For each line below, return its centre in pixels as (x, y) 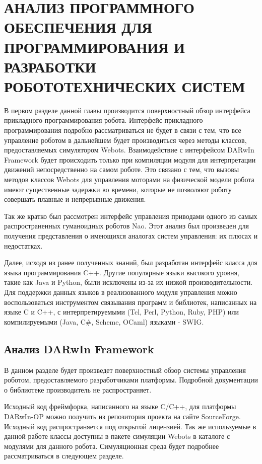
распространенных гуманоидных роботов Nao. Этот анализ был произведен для (126, 226)
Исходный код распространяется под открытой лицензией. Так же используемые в (130, 426)
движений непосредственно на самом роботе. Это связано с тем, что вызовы (122, 169)
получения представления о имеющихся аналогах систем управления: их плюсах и (131, 236)
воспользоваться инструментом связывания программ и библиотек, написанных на (130, 302)
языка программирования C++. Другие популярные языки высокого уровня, (122, 272)
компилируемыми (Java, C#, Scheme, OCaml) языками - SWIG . (104, 321)
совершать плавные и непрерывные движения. (75, 199)
